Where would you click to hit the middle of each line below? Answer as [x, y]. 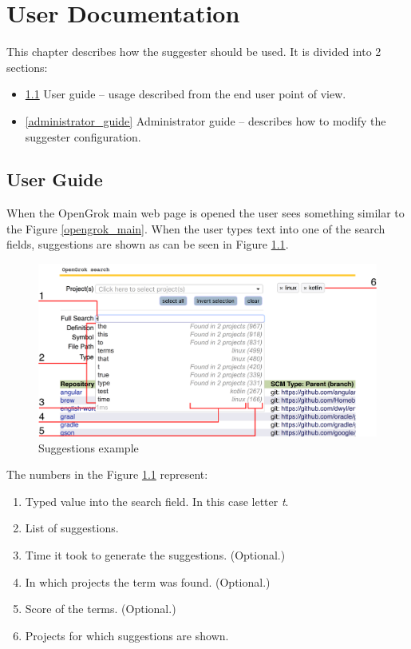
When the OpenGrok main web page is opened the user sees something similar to [205, 213]
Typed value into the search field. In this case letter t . [157, 501]
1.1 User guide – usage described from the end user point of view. [186, 94]
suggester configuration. [83, 136]
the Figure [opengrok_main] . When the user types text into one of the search [196, 228]
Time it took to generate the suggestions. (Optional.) [155, 554]
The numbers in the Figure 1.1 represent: [107, 474]
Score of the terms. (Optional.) [101, 609]
